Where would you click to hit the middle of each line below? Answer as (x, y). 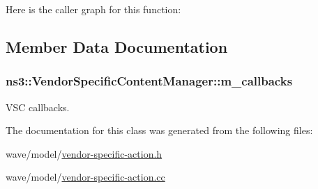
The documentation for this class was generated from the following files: (159, 130)
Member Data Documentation (117, 46)
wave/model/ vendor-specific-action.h (84, 153)
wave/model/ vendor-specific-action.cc (85, 177)
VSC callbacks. (38, 107)
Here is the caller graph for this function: (93, 9)
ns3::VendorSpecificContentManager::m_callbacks (149, 81)
